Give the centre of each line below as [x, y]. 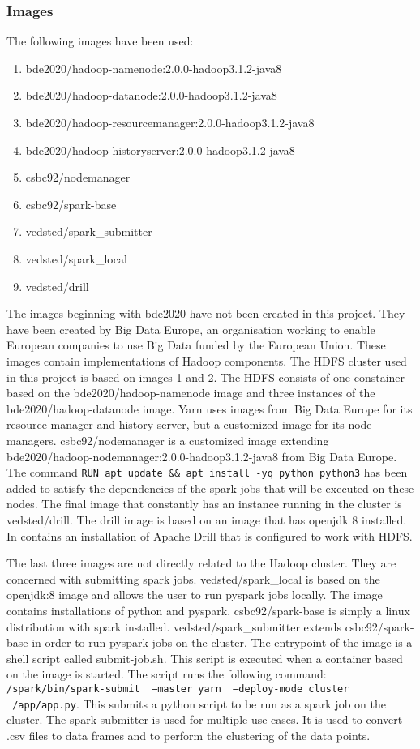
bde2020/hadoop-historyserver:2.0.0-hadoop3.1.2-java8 [160, 150]
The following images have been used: [100, 41]
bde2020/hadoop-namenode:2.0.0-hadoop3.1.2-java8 [154, 68]
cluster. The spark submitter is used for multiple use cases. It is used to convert [205, 719]
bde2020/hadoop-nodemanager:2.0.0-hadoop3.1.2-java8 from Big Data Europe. [202, 456]
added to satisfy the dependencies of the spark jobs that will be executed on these [210, 488]
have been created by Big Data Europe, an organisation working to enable [191, 329]
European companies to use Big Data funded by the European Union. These [196, 345]
